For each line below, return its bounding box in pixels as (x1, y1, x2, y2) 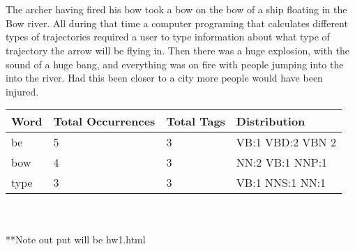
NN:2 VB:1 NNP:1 (236, 154, 328, 171)
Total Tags (166, 113, 225, 130)
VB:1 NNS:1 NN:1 (236, 174, 326, 191)
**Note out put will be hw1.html (6, 231, 146, 246)
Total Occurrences (53, 113, 156, 130)
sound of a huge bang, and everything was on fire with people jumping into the (6, 56, 344, 71)
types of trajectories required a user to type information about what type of (6, 29, 330, 44)
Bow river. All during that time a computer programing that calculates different (6, 15, 348, 30)
